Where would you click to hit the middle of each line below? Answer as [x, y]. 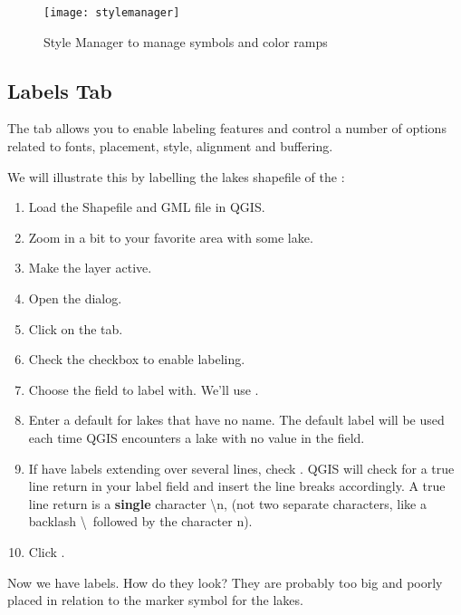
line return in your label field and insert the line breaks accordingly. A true [237, 486]
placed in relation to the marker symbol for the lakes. [155, 600]
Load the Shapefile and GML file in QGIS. [147, 207]
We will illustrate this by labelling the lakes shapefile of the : [176, 176]
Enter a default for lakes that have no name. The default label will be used [236, 420]
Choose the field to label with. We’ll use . [144, 389]
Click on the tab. [76, 328]
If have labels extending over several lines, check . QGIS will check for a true [241, 468]
